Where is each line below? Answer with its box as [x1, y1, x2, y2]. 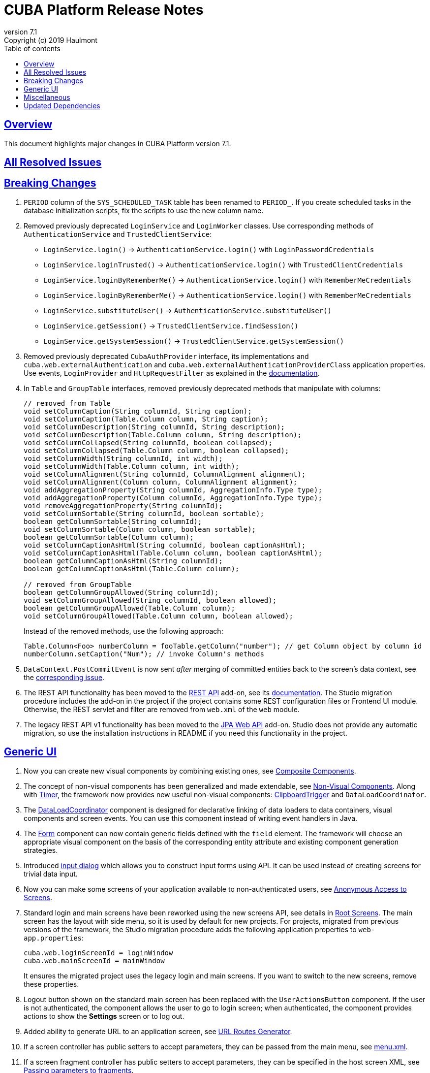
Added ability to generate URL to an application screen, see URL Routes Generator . [24, 1027, 292, 1036]
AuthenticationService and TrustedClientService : [24, 229, 212, 238]
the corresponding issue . [24, 673, 105, 682]
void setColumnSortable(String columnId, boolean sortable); [24, 509, 264, 518]
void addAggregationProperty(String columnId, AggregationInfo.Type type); [24, 486, 322, 494]
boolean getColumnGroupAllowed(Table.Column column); [24, 604, 235, 612]
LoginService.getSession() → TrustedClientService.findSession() [43, 321, 299, 330]
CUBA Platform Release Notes [4, 1, 204, 18]
